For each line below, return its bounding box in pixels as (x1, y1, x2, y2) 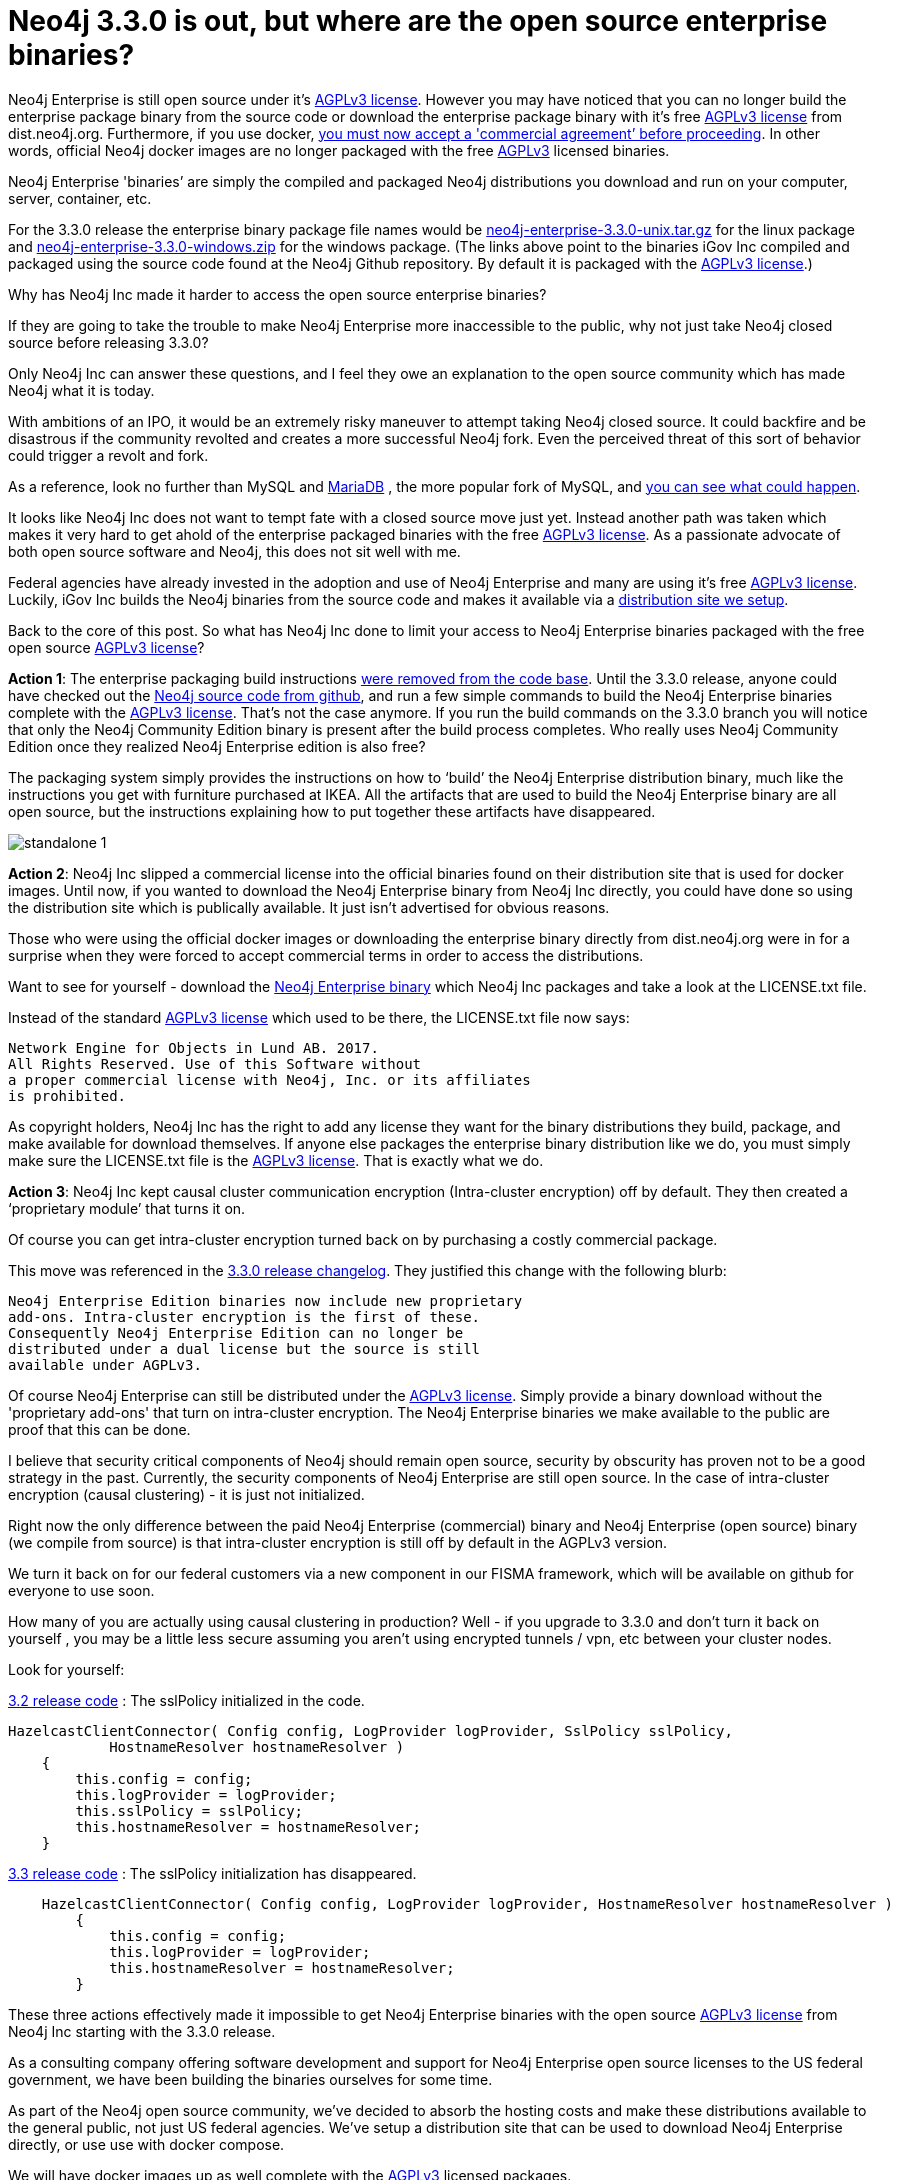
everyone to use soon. (8, 1581, 155, 1599)
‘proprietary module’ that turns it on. (8, 1199, 246, 1217)
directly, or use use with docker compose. (8, 2135, 285, 2153)
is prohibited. (8, 1087, 127, 1104)
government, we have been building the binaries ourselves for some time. (8, 2070, 493, 2088)
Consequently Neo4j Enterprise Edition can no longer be (8, 1324, 464, 1341)
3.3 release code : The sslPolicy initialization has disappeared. (8, 1864, 417, 1882)
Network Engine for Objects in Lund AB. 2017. (8, 1039, 379, 1056)
